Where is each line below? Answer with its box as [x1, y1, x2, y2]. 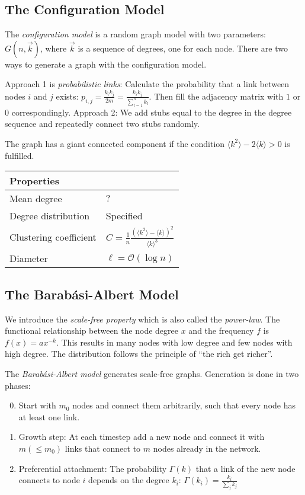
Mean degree [9, 191, 62, 206]
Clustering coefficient [9, 230, 97, 244]
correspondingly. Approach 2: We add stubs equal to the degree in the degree [11, 106, 292, 118]
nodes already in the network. [153, 442, 261, 454]
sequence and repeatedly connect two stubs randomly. [5, 117, 200, 130]
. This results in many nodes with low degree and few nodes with [56, 336, 293, 348]
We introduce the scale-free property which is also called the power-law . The [5, 312, 280, 325]
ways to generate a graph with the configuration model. [5, 58, 207, 70]
